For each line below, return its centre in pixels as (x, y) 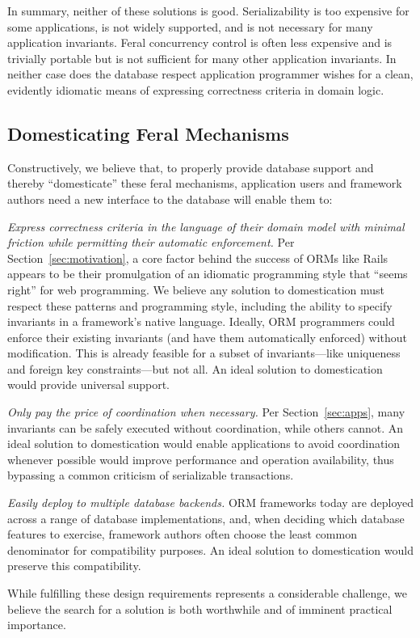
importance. (37, 625)
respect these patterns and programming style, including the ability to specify (200, 305)
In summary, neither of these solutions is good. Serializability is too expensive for (208, 11)
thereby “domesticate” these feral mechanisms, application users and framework (205, 183)
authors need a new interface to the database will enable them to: (170, 199)
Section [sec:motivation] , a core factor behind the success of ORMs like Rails (198, 258)
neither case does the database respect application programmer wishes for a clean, (210, 74)
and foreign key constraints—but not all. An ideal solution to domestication (195, 368)
